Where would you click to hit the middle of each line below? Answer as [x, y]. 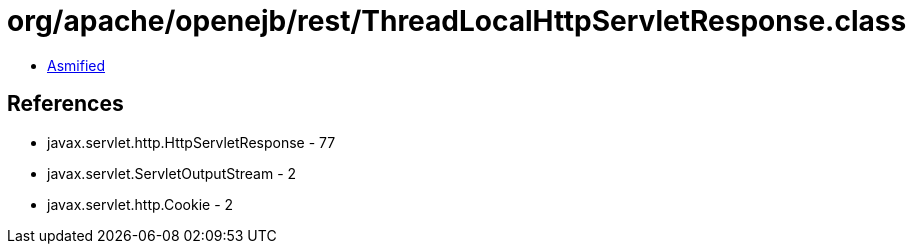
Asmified [76, 65]
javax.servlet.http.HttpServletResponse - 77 [191, 142]
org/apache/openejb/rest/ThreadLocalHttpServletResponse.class [457, 21]
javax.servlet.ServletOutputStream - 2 [172, 173]
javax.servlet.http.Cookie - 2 [140, 204]
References [65, 104]
